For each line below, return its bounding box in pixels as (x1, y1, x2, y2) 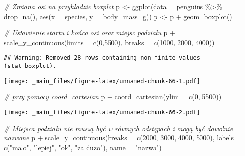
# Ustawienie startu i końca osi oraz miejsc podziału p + (4, 27, 175, 38)
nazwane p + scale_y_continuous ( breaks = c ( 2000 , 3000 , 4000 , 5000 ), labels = (4, 133, 242, 143)
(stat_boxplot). (4, 63, 57, 70)
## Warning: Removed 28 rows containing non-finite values (4, 54, 200, 62)
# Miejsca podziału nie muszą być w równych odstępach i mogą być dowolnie (4, 123, 233, 133)
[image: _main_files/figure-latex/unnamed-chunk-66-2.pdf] (4, 109, 200, 116)
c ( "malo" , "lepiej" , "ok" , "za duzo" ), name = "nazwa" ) (4, 142, 162, 152)
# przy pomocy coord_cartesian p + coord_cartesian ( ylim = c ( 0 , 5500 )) (4, 91, 222, 102)
